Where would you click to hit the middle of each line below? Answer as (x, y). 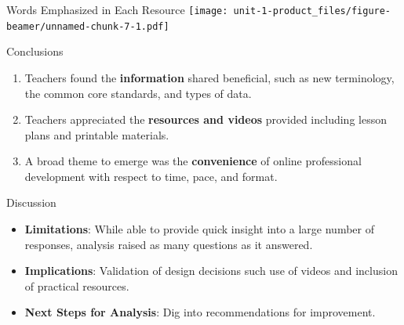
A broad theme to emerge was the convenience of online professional (193, 161)
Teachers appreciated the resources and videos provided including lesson (206, 119)
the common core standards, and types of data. (138, 93)
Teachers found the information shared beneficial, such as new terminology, (209, 77)
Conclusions (35, 51)
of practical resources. (77, 285)
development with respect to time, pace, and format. (151, 176)
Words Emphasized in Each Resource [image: (117, 9)
